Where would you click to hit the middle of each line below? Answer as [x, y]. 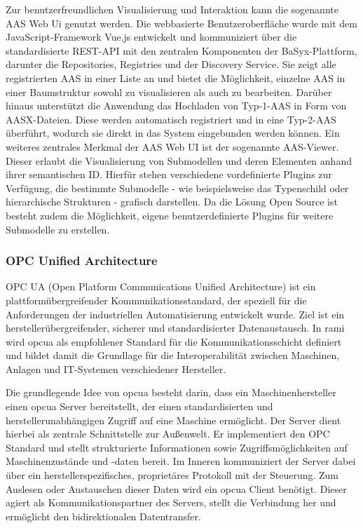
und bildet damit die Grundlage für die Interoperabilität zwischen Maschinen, [173, 355]
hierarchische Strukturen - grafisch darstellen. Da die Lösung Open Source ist [172, 202]
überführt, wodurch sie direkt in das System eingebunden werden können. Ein [173, 133]
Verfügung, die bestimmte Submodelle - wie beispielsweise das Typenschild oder [177, 188]
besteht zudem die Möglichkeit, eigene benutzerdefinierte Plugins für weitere [170, 215]
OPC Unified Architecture [82, 260]
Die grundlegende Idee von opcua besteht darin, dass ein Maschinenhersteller [171, 392]
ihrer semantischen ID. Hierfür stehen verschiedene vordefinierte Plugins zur [169, 174]
